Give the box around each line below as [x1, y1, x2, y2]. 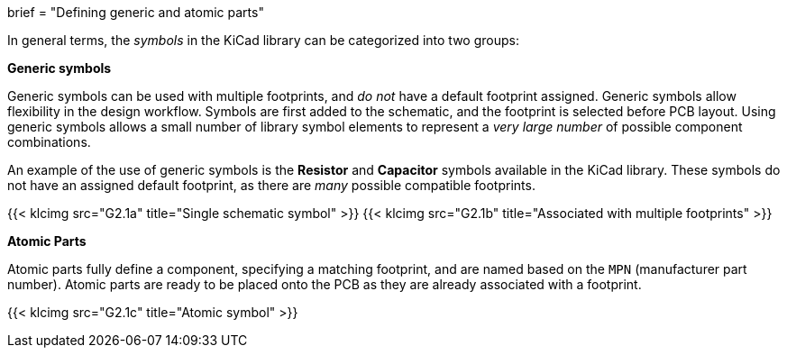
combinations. [7, 134, 91, 150]
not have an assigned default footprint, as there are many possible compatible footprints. [7, 177, 535, 193]
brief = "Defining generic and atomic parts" [7, 5, 264, 20]
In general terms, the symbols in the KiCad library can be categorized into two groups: [7, 32, 519, 48]
